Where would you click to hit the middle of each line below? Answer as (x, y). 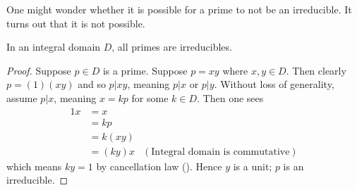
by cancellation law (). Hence (159, 166)
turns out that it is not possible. (76, 23)
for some (150, 97)
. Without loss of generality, (274, 84)
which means (34, 166)
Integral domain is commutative (220, 152)
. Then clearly (316, 70)
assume (22, 97)
